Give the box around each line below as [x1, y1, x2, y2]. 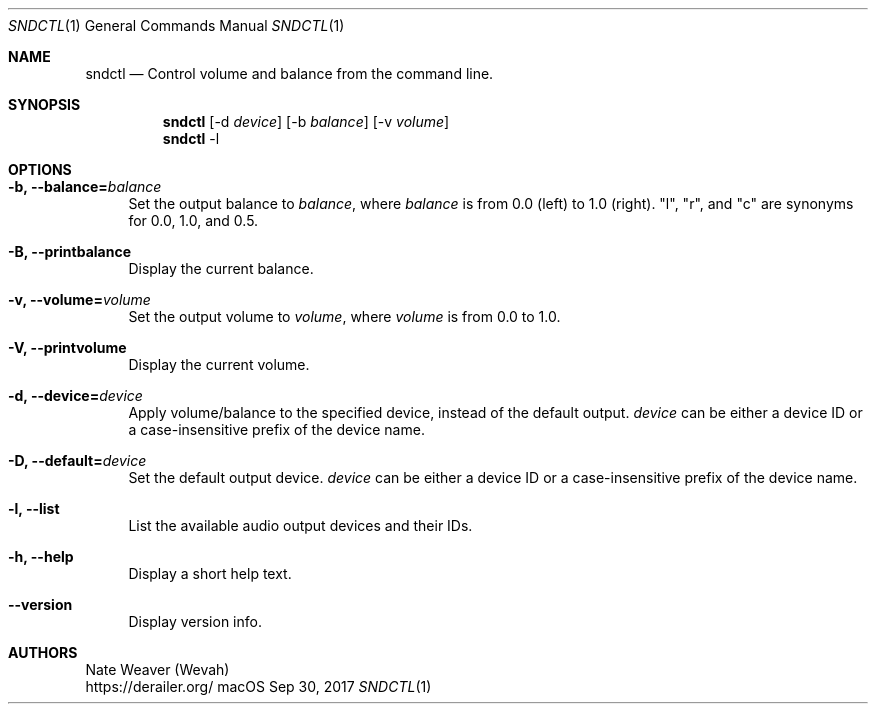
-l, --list [8, 500, 60, 517]
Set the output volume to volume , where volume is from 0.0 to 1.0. [128, 308, 561, 325]
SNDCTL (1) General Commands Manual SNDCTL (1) [8, 17, 345, 34]
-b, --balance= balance [8, 178, 162, 195]
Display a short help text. [128, 565, 292, 582]
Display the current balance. [128, 260, 314, 277]
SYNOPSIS [8, 96, 81, 113]
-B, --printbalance [8, 243, 132, 260]
